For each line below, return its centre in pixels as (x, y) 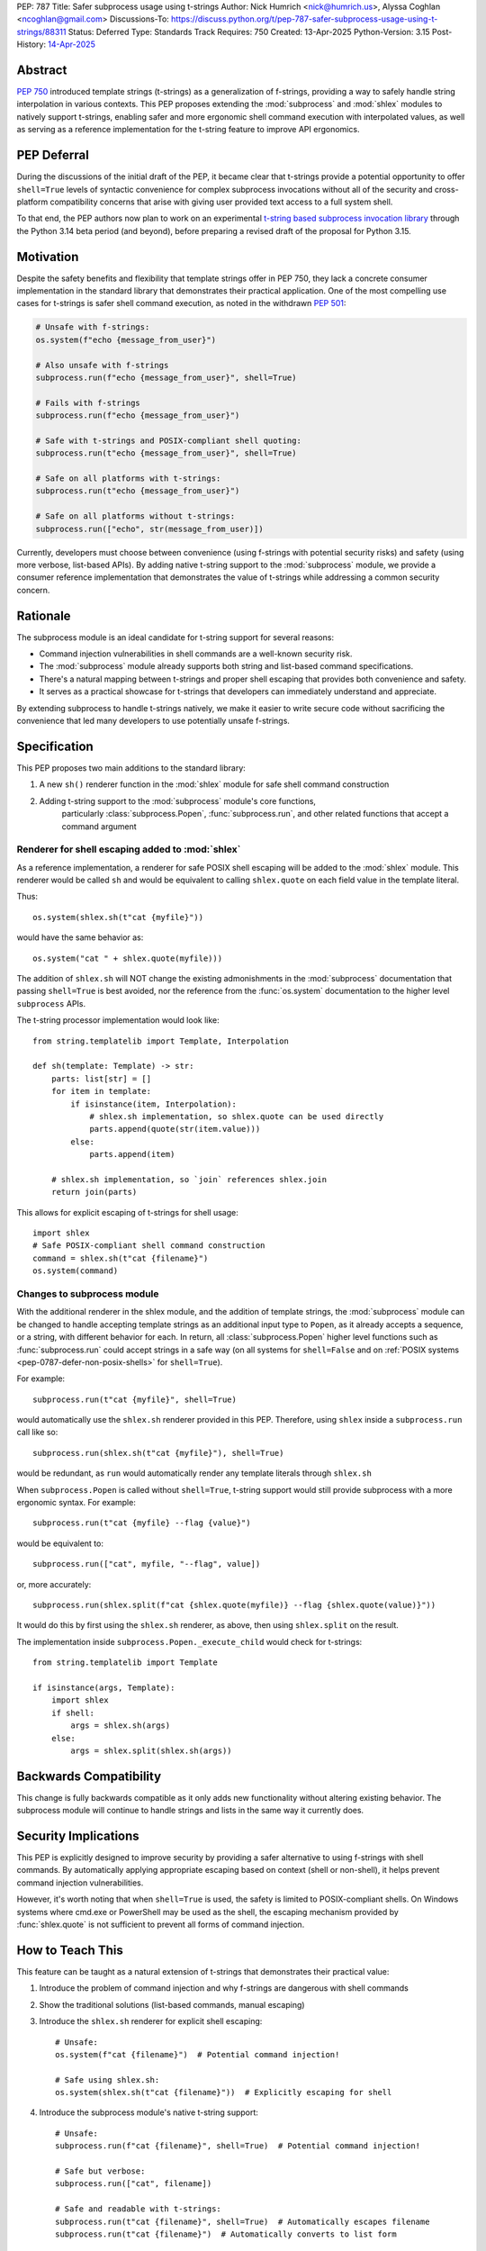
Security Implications (78, 1836)
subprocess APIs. (51, 1003)
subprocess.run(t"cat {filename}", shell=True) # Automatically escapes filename (243, 2221)
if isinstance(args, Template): (104, 1687)
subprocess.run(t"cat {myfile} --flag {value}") (142, 1523)
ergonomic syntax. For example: (76, 1503)
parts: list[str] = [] (101, 1079)
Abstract (42, 70)
